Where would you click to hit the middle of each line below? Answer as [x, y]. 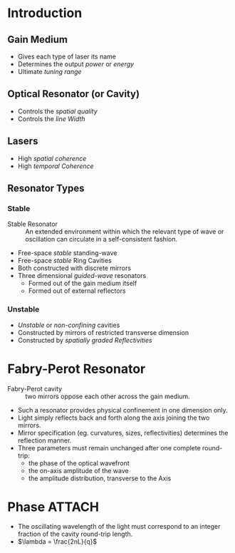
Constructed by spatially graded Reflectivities [85, 340]
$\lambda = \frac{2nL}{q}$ [57, 542]
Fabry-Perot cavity [35, 388]
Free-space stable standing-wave [67, 253]
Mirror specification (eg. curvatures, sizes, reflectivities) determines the [123, 433]
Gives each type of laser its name [67, 56]
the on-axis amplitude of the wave [79, 470]
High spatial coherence [52, 158]
